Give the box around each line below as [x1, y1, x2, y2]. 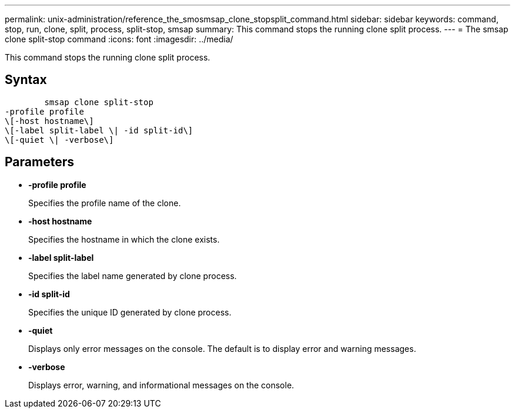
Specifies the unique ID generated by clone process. [28, 307, 232, 317]
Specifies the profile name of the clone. [28, 197, 181, 208]
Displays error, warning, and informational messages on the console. [28, 380, 295, 390]
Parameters [5, 155, 74, 170]
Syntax [5, 72, 47, 88]
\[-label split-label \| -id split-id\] [5, 125, 193, 135]
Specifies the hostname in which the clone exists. [28, 234, 220, 244]
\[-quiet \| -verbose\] [5, 135, 114, 145]
